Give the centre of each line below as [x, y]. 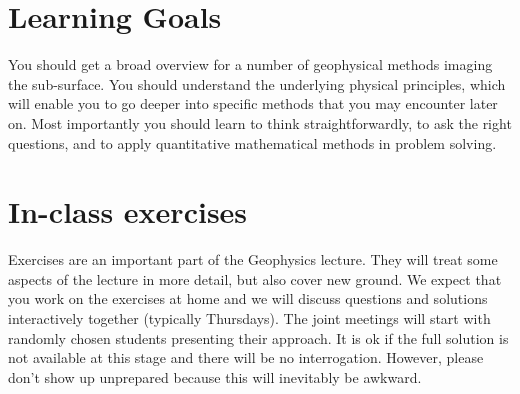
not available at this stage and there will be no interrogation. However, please [246, 357]
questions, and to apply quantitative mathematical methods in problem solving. [252, 142]
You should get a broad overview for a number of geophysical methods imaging [250, 64]
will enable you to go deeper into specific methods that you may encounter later [253, 103]
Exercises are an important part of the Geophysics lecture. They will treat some [253, 259]
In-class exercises [128, 211]
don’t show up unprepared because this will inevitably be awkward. [215, 376]
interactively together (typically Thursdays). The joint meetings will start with [249, 318]
